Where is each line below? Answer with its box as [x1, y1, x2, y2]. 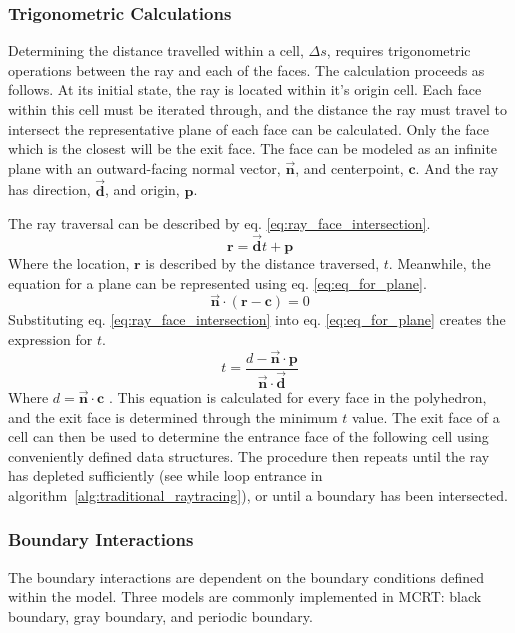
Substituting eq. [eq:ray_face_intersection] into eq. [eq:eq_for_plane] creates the [8, 309, 506, 330]
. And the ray [415, 157, 499, 178]
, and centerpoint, [295, 157, 404, 178]
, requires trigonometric [326, 40, 471, 61]
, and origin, [105, 179, 180, 200]
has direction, [8, 179, 91, 200]
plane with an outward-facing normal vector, [8, 157, 281, 178]
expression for [8, 329, 93, 349]
